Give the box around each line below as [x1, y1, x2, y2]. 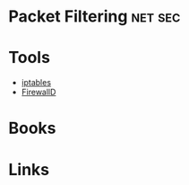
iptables [21, 77, 51, 88]
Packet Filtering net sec [8, 6, 181, 27]
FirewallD [21, 87, 56, 98]
